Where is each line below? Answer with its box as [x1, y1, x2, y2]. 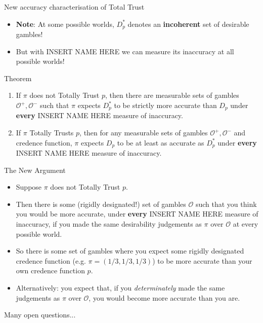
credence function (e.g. [16, 255, 86, 266]
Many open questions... [4, 309, 76, 320]
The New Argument [4, 164, 66, 175]
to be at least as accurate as [117, 137, 204, 148]
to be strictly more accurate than [114, 100, 217, 111]
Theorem [4, 73, 32, 83]
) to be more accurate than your [152, 255, 252, 266]
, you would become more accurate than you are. [89, 292, 240, 303]
